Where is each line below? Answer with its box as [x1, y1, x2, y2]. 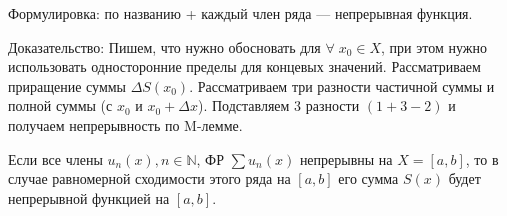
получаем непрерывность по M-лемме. [8, 114, 243, 135]
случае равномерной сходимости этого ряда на [8, 168, 291, 189]
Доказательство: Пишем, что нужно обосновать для [8, 36, 321, 57]
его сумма [338, 168, 399, 189]
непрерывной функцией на [8, 187, 170, 208]
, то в [465, 148, 499, 169]
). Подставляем [197, 95, 290, 116]
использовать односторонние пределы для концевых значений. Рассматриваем [8, 56, 481, 77]
